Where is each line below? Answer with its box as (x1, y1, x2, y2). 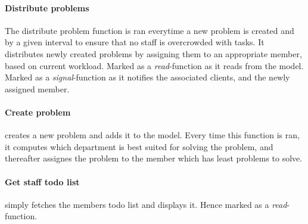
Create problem (5, 105, 71, 118)
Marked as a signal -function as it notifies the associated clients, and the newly (5, 71, 290, 83)
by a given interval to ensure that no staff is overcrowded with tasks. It (5, 36, 265, 48)
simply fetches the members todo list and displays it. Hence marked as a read (5, 198, 287, 210)
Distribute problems (5, 1, 89, 14)
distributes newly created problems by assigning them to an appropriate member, (5, 47, 302, 60)
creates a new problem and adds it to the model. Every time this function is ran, (5, 129, 300, 141)
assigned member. (5, 82, 70, 95)
